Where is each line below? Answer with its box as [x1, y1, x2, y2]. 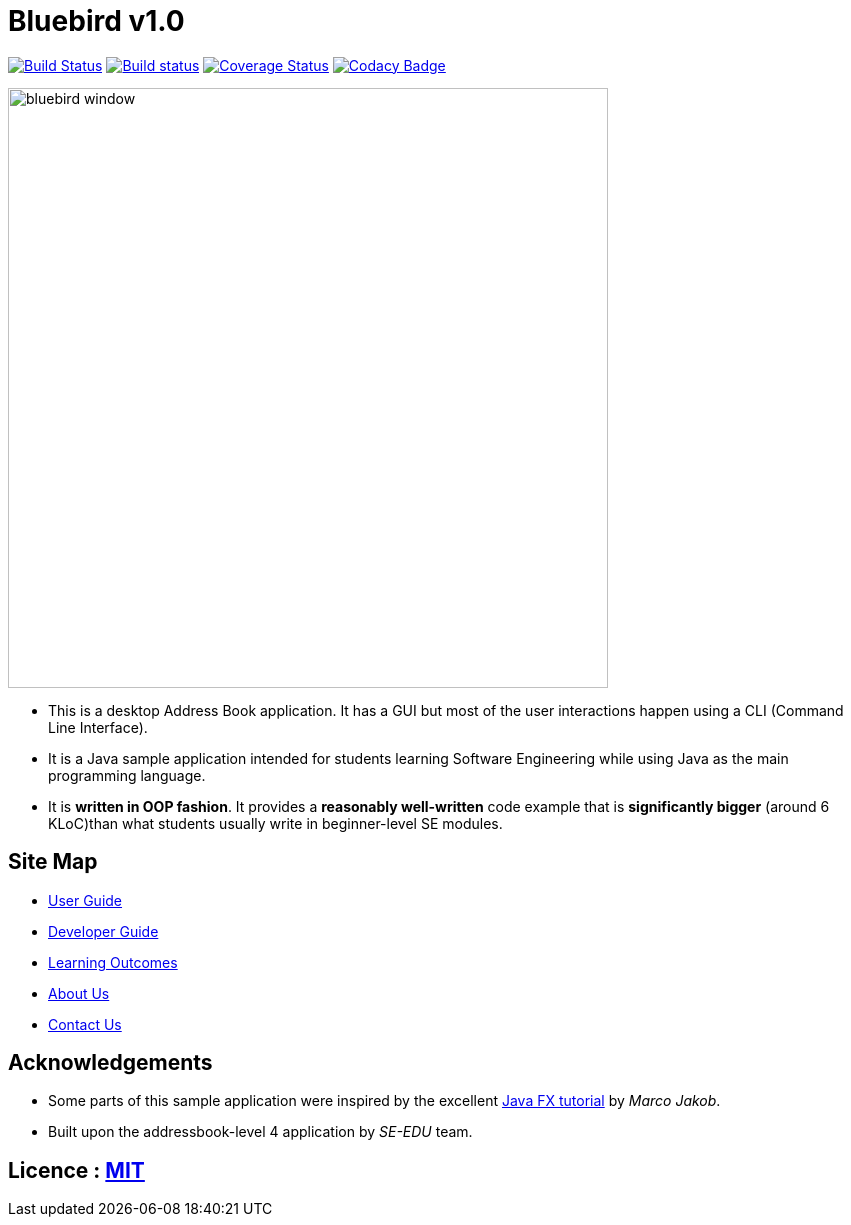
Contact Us [48, 1015, 122, 1033]
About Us [48, 984, 110, 1002]
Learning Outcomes [48, 953, 178, 971]
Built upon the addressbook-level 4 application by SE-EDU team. [48, 1123, 473, 1141]
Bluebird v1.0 [8, 4, 185, 38]
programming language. [48, 766, 206, 784]
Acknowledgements [8, 1050, 213, 1076]
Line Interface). [48, 718, 148, 736]
